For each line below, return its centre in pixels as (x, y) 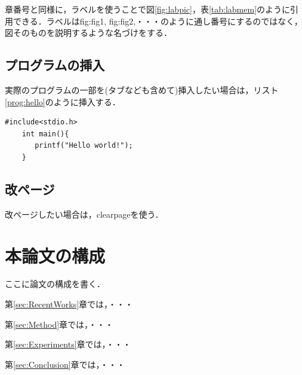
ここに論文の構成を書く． (55, 284)
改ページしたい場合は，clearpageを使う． (84, 214)
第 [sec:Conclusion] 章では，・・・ (65, 364)
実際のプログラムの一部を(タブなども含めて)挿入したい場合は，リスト (142, 89)
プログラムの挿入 (55, 65)
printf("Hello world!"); (84, 146)
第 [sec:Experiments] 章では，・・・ (68, 344)
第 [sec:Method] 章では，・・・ (59, 324)
